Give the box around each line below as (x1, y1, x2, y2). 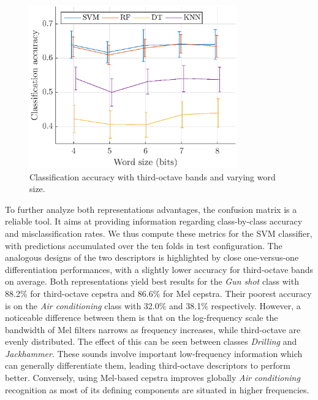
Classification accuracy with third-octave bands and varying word (29, 170, 276, 183)
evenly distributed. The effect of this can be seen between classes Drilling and (5, 335, 297, 348)
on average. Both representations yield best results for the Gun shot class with (5, 275, 299, 288)
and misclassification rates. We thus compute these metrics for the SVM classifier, (5, 226, 312, 239)
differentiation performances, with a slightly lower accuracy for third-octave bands (5, 263, 313, 275)
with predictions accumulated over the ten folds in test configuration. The (5, 239, 282, 252)
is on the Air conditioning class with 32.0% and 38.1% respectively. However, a (5, 299, 301, 312)
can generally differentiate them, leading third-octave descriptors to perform (5, 359, 290, 372)
